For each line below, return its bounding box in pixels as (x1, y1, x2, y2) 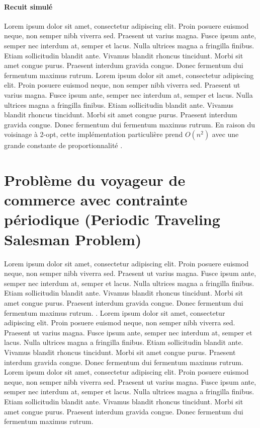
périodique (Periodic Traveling (4, 209, 220, 230)
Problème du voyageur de (4, 170, 186, 190)
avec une (212, 129, 239, 139)
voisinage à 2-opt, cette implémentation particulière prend (4, 129, 183, 139)
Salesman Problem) (4, 229, 142, 249)
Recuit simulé (4, 1, 53, 12)
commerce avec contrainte (4, 189, 188, 210)
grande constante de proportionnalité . (4, 140, 123, 151)
